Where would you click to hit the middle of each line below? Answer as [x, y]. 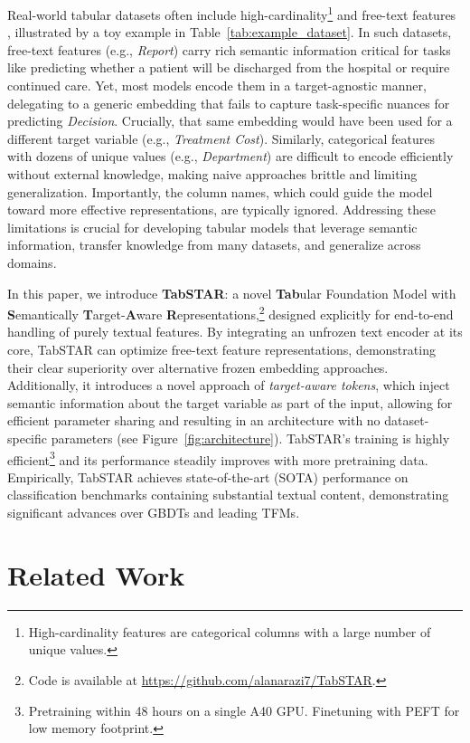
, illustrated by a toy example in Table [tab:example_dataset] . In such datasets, [230, 32]
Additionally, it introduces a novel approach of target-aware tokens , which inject [229, 385]
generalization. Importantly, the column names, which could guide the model [220, 191]
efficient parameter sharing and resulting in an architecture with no [194, 420]
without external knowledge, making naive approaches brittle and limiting [212, 174]
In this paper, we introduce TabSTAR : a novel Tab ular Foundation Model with [232, 293]
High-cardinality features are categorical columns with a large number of [230, 631]
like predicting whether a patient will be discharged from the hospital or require [229, 67]
